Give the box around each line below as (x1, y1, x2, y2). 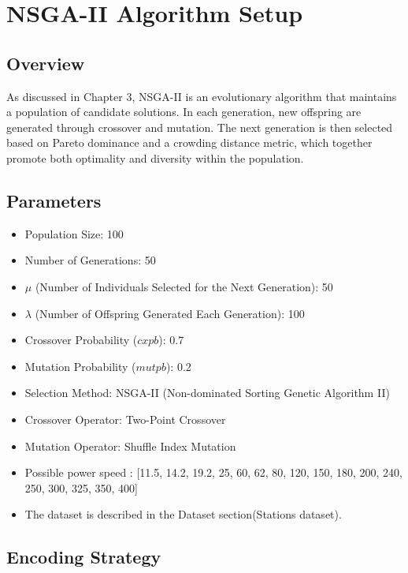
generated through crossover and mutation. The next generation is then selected (6, 118, 393, 135)
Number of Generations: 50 (24, 252, 156, 268)
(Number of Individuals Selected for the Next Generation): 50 (35, 278, 333, 294)
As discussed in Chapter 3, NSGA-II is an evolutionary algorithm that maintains (6, 88, 397, 104)
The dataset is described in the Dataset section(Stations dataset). (24, 506, 342, 522)
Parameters (6, 188, 102, 212)
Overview (6, 51, 85, 75)
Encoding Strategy (6, 545, 161, 569)
